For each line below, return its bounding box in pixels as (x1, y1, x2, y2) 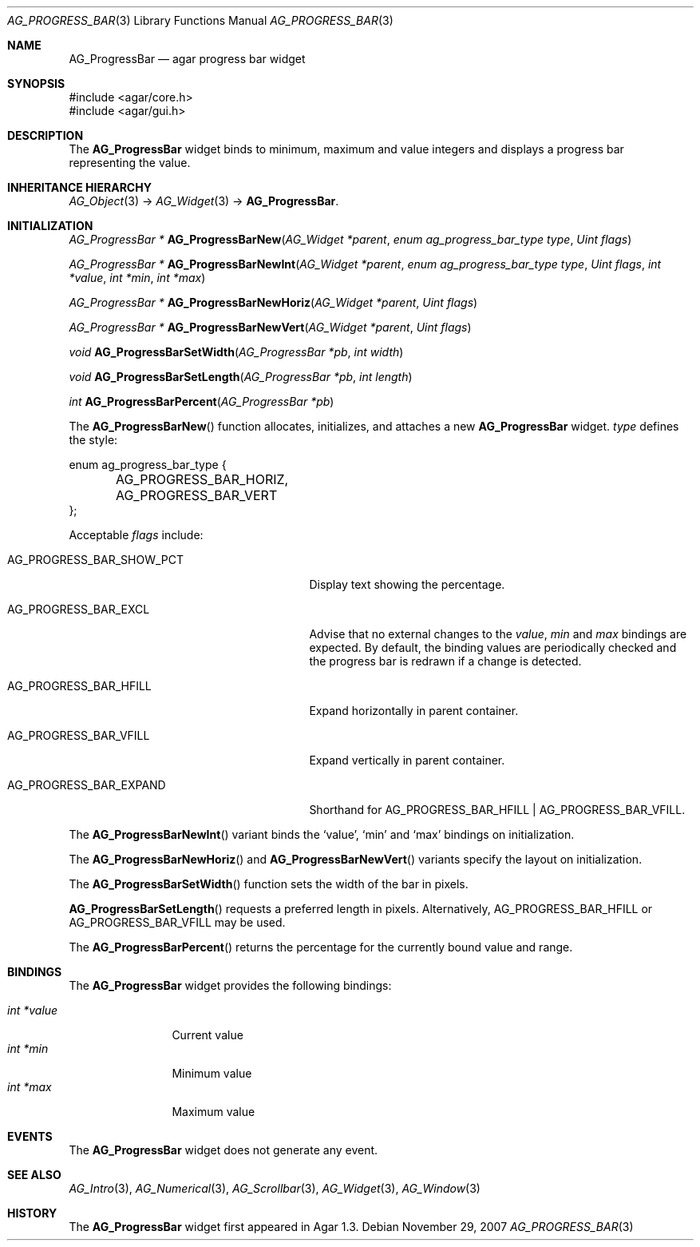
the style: (69, 433, 118, 447)
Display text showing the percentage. (309, 578, 505, 591)
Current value (172, 1028, 243, 1042)
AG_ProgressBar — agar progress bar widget (69, 52, 306, 66)
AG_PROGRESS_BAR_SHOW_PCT (7, 553, 184, 566)
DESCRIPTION (7, 129, 84, 142)
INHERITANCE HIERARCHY (7, 181, 152, 194)
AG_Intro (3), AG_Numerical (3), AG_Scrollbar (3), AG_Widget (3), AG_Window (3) (69, 1181, 481, 1195)
